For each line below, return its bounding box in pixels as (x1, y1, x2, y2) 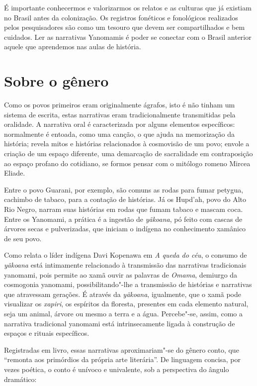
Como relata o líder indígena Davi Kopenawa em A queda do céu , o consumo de (4, 250, 247, 260)
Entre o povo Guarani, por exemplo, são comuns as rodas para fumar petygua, (4, 184, 244, 194)
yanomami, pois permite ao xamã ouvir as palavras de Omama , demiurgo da (4, 269, 238, 280)
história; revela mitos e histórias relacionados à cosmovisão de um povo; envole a (4, 138, 250, 149)
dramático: (4, 374, 37, 384)
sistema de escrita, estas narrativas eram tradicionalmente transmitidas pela (4, 109, 236, 119)
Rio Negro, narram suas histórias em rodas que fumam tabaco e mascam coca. (4, 204, 243, 214)
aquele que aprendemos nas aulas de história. (4, 41, 141, 52)
